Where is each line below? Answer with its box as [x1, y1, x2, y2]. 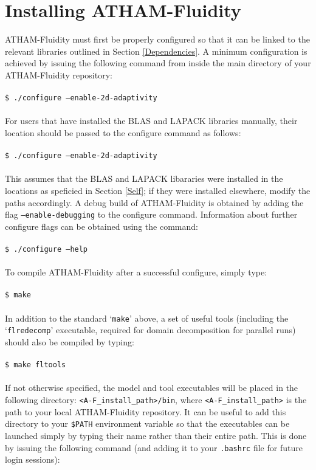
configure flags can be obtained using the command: [5, 219, 198, 232]
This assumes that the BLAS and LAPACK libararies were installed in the [5, 172, 283, 185]
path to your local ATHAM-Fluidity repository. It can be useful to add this [5, 405, 286, 418]
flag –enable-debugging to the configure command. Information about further [5, 208, 298, 221]
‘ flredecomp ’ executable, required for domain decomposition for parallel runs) [5, 323, 296, 336]
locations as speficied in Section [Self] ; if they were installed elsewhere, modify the [5, 184, 311, 196]
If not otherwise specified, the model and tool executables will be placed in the [5, 381, 298, 394]
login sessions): [5, 453, 60, 466]
